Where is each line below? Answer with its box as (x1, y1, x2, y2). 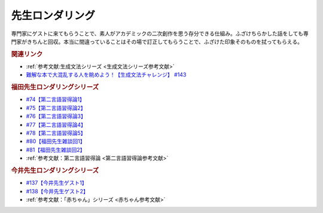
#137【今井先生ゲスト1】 (26, 179, 87, 187)
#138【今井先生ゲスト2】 (26, 187, 89, 194)
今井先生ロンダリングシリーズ (11, 166, 99, 175)
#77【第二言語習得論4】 (26, 121, 87, 128)
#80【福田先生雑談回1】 (26, 138, 86, 145)
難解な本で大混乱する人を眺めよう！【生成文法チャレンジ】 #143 (26, 71, 187, 78)
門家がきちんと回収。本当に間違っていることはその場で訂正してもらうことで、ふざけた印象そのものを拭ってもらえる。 (11, 38, 303, 45)
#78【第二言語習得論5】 (26, 129, 86, 136)
